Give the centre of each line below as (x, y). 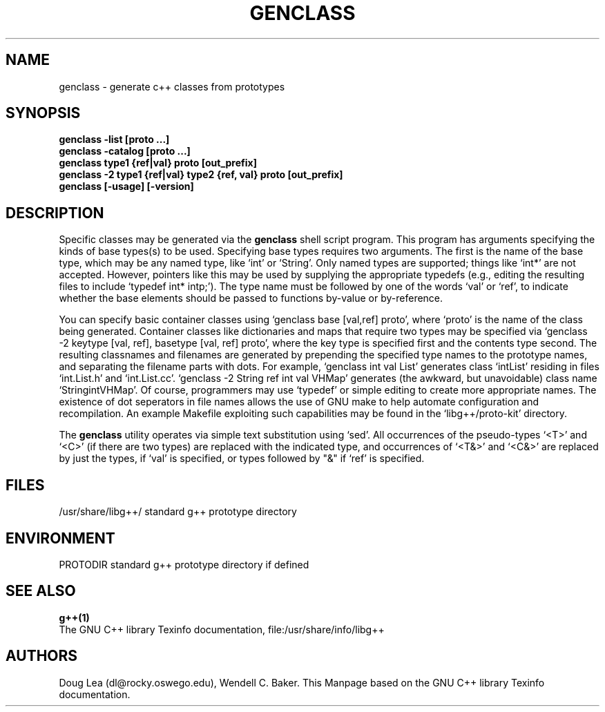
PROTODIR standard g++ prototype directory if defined (184, 564)
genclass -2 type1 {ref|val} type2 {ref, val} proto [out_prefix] (201, 175)
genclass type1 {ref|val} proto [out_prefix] (158, 163)
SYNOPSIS (43, 113)
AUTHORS (42, 656)
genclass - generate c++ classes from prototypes (172, 86)
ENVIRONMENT (60, 538)
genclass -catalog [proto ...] (125, 151)
